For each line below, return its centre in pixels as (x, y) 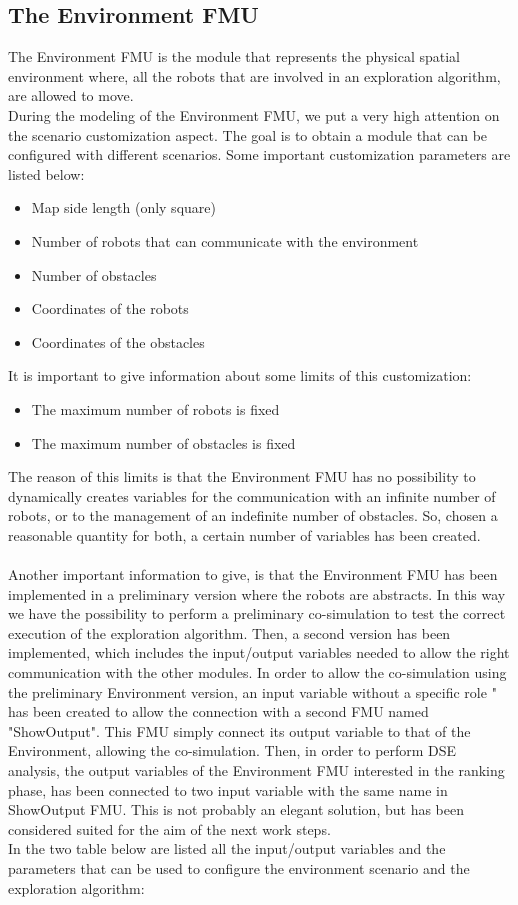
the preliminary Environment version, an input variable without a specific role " (252, 691)
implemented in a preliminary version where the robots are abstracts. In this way (257, 593)
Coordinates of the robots (110, 308)
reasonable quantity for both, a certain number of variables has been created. (244, 534)
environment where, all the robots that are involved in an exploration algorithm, (254, 75)
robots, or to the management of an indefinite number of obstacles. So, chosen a (253, 515)
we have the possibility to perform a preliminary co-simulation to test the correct (257, 613)
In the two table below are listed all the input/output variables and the (227, 848)
